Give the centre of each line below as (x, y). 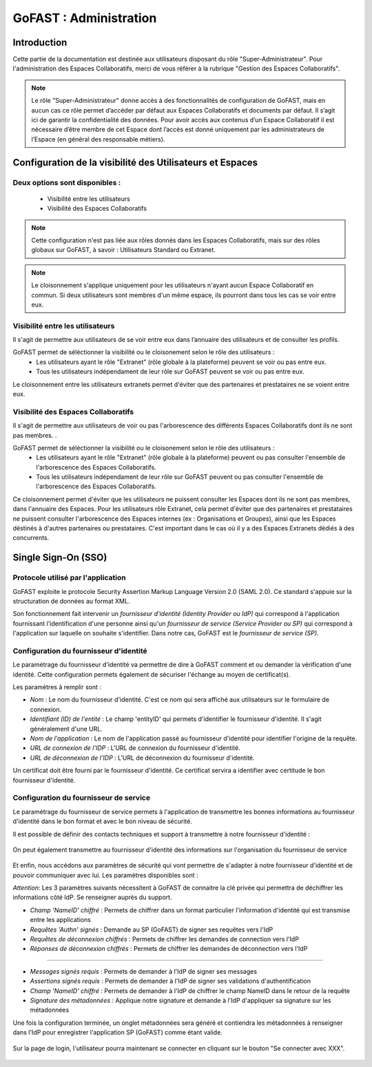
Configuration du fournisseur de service (82, 798)
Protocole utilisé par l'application (70, 578)
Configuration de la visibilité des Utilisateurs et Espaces (135, 162)
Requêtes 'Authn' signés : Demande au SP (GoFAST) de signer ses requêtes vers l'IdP (152, 930)
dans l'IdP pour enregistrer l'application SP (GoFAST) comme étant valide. (118, 1032)
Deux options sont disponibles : (67, 182)
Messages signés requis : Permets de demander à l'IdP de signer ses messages (144, 971)
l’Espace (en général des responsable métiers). (98, 139)
